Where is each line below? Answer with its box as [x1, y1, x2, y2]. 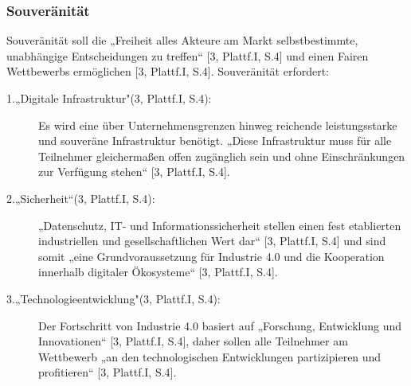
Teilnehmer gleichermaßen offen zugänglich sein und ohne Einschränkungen [38, 147, 405, 164]
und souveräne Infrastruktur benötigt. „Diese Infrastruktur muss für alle [38, 132, 392, 149]
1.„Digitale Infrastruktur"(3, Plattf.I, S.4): [6, 90, 212, 106]
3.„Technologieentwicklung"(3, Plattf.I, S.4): [6, 290, 221, 306]
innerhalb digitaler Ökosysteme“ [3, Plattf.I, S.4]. [38, 263, 278, 280]
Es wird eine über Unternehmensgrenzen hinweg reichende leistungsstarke [38, 116, 397, 133]
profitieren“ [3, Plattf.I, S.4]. [38, 364, 177, 380]
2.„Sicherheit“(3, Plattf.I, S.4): [6, 189, 155, 206]
